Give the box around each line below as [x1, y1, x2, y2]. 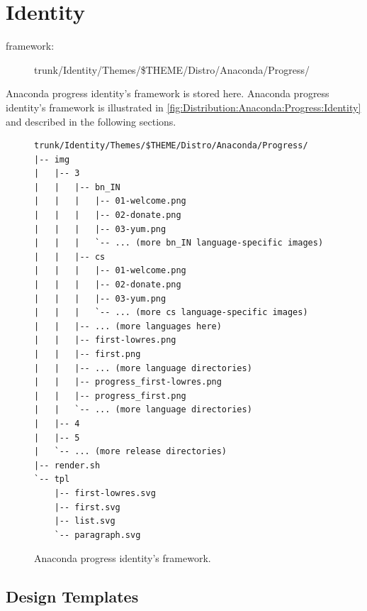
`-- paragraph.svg [54, 529, 141, 540]
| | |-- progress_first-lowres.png [34, 377, 222, 387]
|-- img [34, 154, 70, 165]
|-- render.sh [34, 460, 101, 470]
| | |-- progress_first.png [34, 390, 186, 401]
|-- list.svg [54, 516, 115, 527]
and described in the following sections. [6, 114, 176, 128]
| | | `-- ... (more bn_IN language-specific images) [34, 238, 324, 248]
